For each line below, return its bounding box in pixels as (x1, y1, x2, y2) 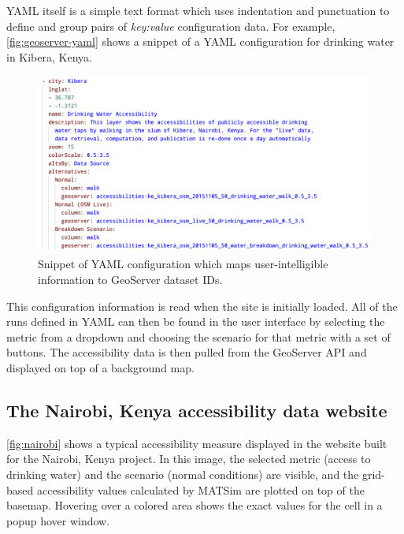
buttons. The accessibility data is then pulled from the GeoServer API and (6, 344, 367, 360)
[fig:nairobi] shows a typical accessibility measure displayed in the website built (6, 435, 387, 451)
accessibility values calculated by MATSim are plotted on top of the (36, 481, 365, 498)
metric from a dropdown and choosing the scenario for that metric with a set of (6, 328, 391, 345)
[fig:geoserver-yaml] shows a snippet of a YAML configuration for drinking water (6, 33, 395, 50)
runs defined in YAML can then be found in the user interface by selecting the (6, 313, 385, 330)
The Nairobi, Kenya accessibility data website (6, 398, 387, 422)
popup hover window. (6, 512, 110, 528)
